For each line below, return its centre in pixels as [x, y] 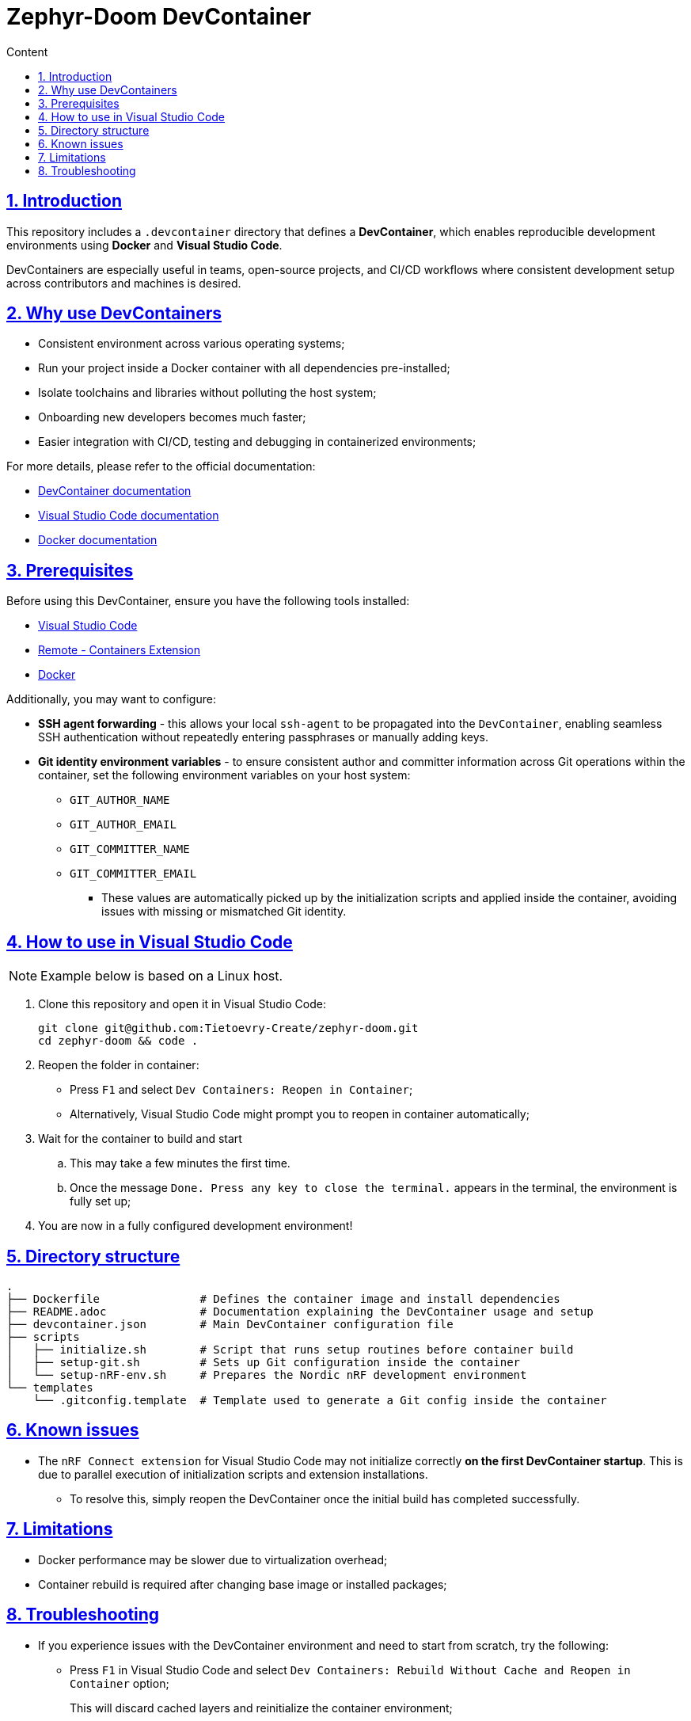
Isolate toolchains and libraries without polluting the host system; [207, 393]
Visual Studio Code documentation [129, 516]
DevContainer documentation [115, 491]
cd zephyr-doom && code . [118, 1041]
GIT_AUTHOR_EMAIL [123, 825]
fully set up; [101, 1201]
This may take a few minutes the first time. [180, 1163]
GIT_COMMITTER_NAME [130, 849]
